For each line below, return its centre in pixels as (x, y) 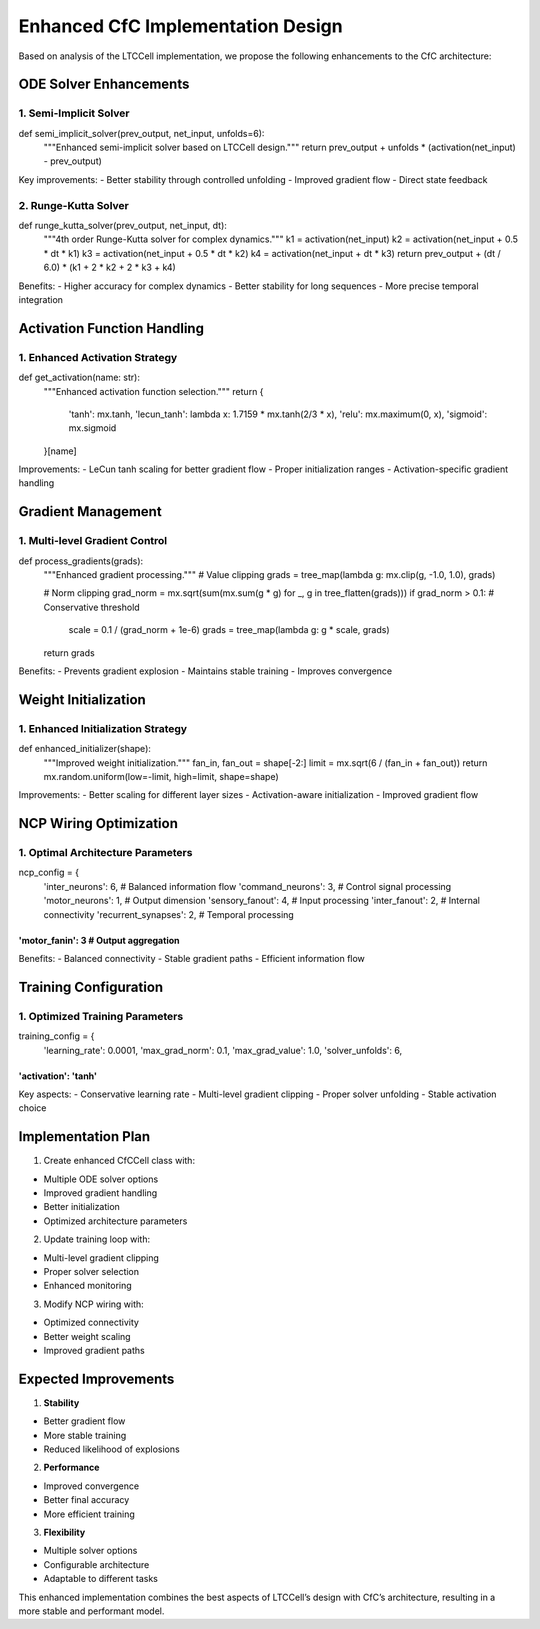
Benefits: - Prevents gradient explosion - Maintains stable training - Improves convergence (205, 671)
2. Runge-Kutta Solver (73, 205)
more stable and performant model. (91, 1611)
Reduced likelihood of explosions (111, 1449)
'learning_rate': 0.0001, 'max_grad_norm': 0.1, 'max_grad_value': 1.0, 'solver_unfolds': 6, (223, 1050)
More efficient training (89, 1514)
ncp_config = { (49, 872)
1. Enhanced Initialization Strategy (103, 728)
